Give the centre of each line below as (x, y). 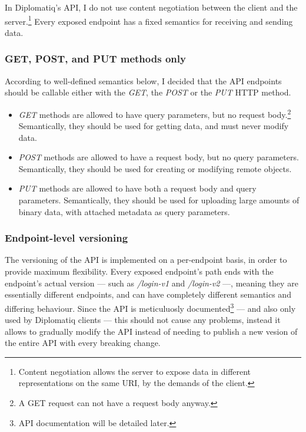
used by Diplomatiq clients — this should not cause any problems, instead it (143, 320)
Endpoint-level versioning (66, 238)
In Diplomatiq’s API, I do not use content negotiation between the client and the (151, 7)
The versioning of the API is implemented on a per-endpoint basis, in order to (146, 260)
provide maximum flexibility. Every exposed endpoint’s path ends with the (139, 271)
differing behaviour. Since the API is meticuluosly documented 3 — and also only (150, 307)
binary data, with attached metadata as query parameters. (124, 211)
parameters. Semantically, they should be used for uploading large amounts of (159, 200)
